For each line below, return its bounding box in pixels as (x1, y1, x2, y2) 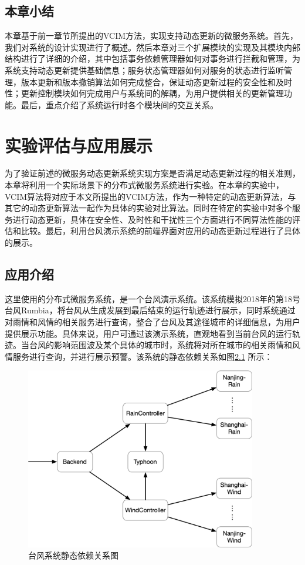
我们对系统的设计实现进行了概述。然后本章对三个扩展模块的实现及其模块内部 (5, 41, 300, 53)
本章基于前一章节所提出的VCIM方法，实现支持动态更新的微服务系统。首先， (5, 29, 299, 42)
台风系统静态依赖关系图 (28, 549, 118, 561)
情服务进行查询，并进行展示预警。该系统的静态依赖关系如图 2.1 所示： (5, 350, 273, 362)
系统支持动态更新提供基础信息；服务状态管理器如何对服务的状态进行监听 (5, 63, 284, 76)
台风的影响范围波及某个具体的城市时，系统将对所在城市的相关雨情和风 (29, 339, 300, 351)
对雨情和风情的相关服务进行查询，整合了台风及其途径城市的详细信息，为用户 (5, 316, 300, 328)
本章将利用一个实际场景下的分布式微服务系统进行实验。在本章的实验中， (5, 179, 284, 191)
